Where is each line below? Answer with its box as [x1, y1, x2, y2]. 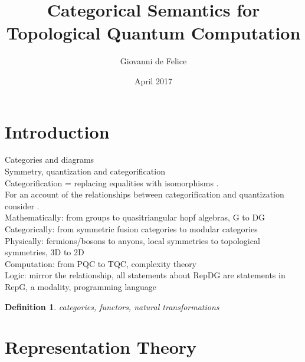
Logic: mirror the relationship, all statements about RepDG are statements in [5, 269, 286, 281]
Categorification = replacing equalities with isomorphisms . [5, 176, 219, 189]
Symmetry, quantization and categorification [5, 165, 165, 177]
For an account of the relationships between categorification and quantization [5, 188, 284, 200]
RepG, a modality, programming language [5, 280, 157, 292]
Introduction [5, 119, 110, 143]
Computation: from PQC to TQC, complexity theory [5, 257, 197, 269]
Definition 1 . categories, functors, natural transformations [5, 300, 219, 312]
